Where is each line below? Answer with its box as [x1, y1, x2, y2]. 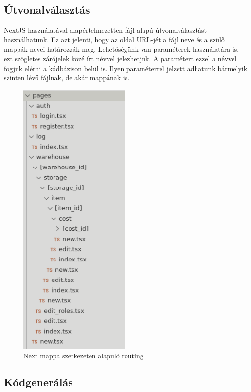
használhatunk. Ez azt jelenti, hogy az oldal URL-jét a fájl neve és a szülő [4, 34, 225, 44]
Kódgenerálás [4, 374, 73, 389]
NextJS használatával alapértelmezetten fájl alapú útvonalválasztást [4, 25, 207, 35]
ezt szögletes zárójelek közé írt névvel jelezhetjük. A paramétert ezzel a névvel [4, 53, 237, 63]
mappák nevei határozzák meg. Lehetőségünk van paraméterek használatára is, [4, 44, 239, 54]
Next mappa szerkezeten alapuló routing [23, 350, 143, 360]
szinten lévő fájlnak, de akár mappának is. [4, 73, 130, 83]
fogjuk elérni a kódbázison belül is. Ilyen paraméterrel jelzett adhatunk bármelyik [4, 63, 248, 73]
